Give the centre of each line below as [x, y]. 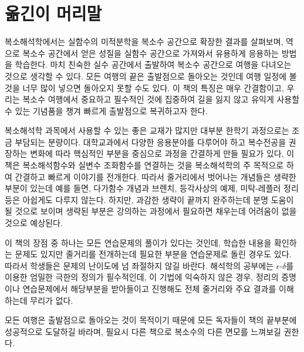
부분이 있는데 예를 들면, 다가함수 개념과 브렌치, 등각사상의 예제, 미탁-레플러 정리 [152, 188]
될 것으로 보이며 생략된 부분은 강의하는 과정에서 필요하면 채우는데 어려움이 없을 [151, 211]
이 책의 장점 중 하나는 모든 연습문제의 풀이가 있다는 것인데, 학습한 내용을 [138, 242]
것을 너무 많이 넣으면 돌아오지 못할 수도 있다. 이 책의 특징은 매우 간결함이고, [144, 87]
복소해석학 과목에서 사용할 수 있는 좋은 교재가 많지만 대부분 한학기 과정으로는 [147, 130]
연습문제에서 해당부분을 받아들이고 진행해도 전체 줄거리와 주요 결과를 [149, 288]
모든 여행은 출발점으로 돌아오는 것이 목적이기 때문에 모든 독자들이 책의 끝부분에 [151, 320]
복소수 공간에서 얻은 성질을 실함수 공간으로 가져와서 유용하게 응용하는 [151, 53]
